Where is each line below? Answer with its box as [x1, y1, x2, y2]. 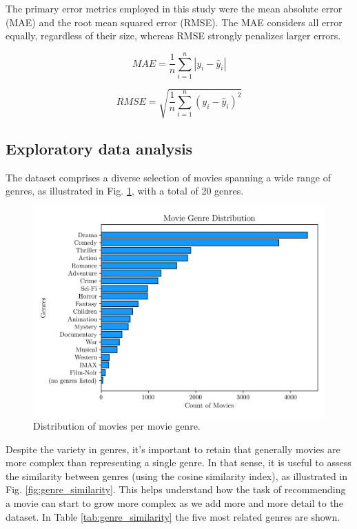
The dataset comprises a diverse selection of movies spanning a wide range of [6, 170, 331, 184]
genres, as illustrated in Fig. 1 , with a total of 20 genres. [6, 183, 244, 198]
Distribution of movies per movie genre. [33, 419, 201, 433]
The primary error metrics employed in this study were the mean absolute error [6, 1, 343, 15]
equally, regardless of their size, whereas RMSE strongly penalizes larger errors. [6, 28, 341, 43]
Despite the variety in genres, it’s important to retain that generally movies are [6, 441, 340, 456]
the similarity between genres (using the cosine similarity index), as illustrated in [6, 468, 348, 483]
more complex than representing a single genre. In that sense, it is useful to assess [6, 455, 351, 470]
